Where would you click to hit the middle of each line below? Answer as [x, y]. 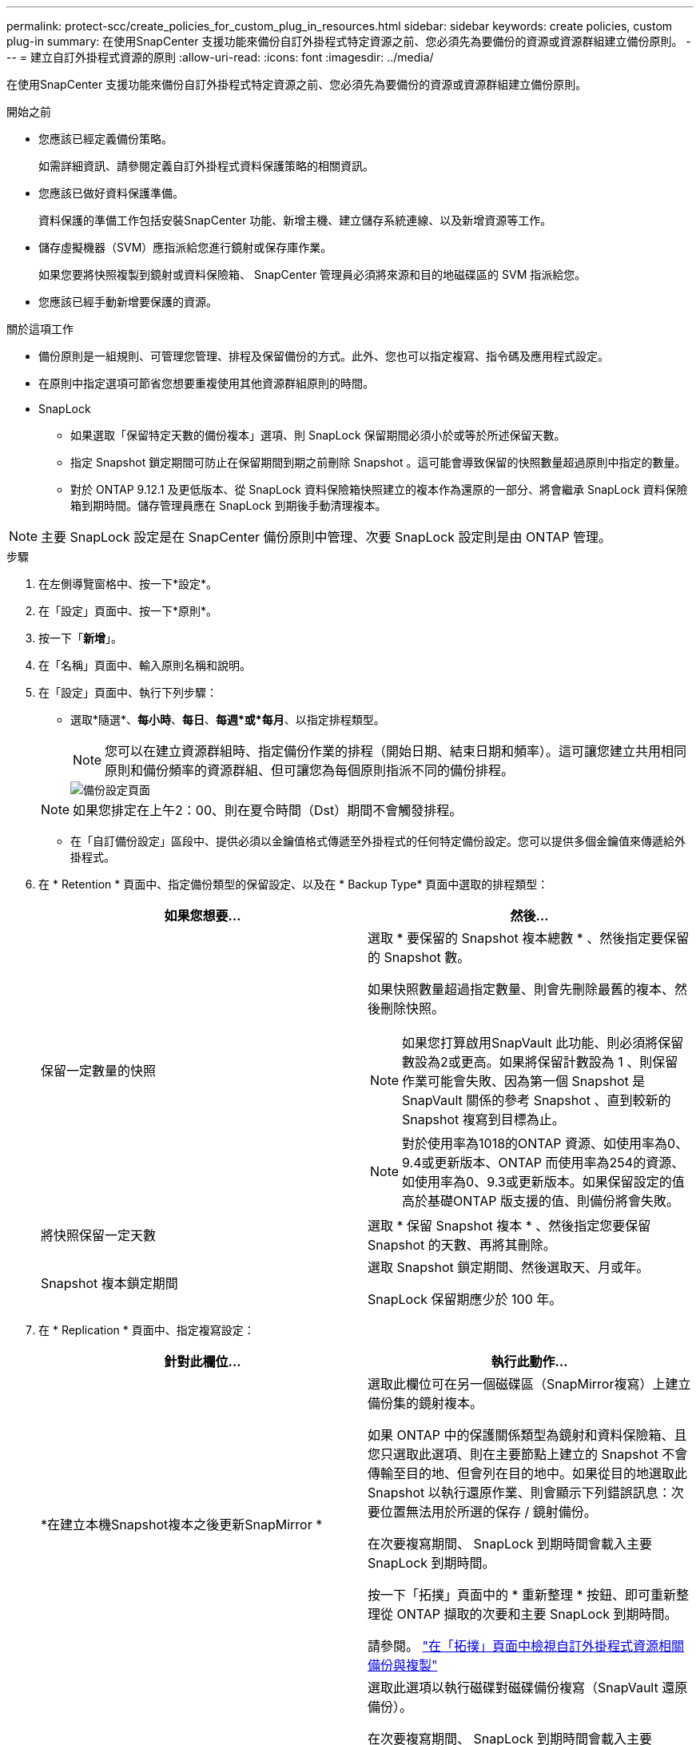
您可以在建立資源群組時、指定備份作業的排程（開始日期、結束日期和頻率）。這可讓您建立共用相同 [396, 751]
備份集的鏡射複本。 [426, 1403]
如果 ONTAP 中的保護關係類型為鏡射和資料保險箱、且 [527, 1435]
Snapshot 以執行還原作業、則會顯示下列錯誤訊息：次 [526, 1493]
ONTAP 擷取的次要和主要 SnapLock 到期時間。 [537, 1614]
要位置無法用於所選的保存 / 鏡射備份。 [482, 1512]
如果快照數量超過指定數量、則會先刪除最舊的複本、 [521, 989]
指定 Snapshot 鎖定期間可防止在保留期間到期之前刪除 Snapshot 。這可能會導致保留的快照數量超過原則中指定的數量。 [378, 462]
